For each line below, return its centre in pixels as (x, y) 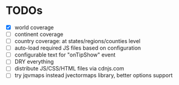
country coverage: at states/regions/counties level (77, 41)
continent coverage (39, 34)
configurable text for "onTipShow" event (65, 55)
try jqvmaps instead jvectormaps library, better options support (93, 75)
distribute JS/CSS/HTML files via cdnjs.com (69, 69)
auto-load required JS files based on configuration (78, 48)
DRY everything (34, 62)
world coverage (34, 27)
